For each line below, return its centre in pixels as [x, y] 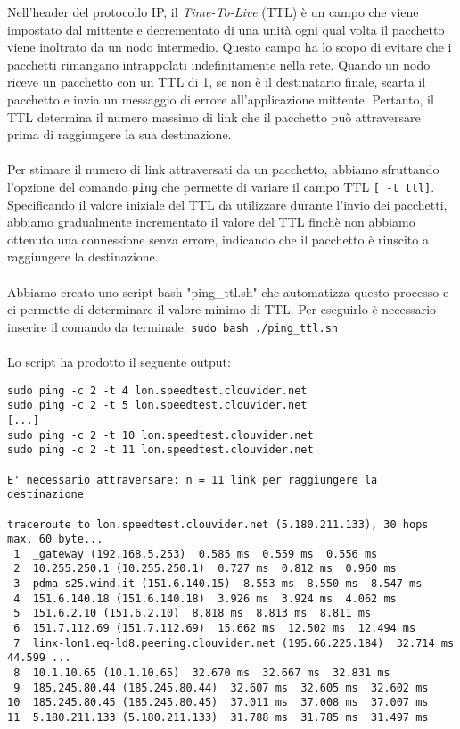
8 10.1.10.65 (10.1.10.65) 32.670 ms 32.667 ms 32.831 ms [202, 673]
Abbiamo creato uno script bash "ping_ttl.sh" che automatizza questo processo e [228, 291]
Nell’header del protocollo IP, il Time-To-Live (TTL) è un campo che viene [213, 12]
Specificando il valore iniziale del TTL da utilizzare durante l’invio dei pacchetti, [227, 204]
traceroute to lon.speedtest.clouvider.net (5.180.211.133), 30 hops [218, 524]
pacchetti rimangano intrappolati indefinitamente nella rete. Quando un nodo [219, 64]
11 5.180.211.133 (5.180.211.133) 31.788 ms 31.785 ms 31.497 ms [218, 718]
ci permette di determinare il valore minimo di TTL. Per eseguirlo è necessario [222, 309]
